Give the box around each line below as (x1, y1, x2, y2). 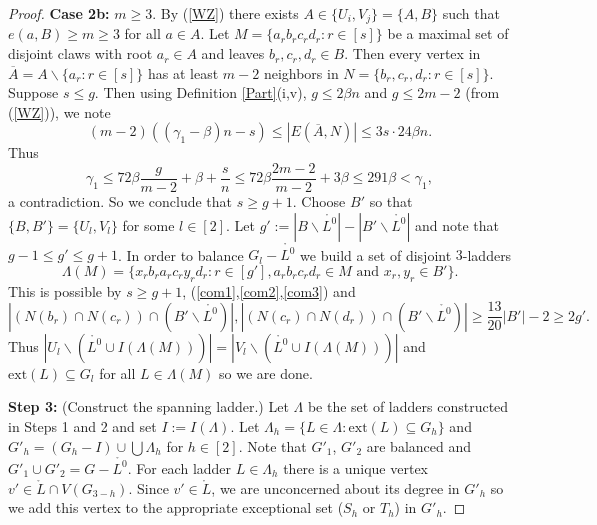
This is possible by (8, 280, 122, 301)
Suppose (8, 82, 59, 103)
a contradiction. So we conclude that (8, 191, 233, 212)
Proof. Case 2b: (8, 3, 110, 23)
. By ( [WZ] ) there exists (152, 3, 299, 23)
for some (122, 214, 175, 235)
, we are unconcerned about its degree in (211, 477, 460, 498)
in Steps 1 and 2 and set (8, 416, 157, 437)
